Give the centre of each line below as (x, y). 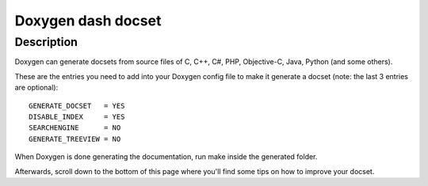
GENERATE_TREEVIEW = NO (75, 139)
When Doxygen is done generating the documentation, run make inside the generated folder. (166, 157)
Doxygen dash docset (88, 21)
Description (46, 42)
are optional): (36, 88)
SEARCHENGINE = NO (75, 128)
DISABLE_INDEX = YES (77, 116)
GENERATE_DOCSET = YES (77, 106)
